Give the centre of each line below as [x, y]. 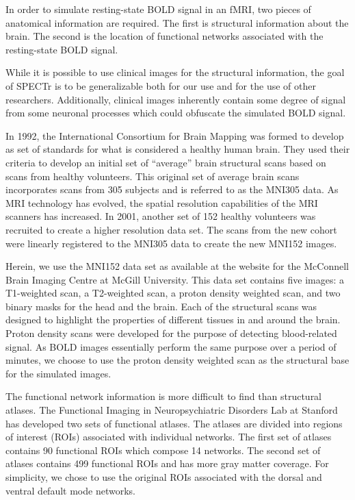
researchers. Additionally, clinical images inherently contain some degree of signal [176, 99]
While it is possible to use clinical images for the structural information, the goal [175, 72]
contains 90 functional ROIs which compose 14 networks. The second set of [163, 450]
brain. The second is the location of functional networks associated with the [165, 36]
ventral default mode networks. [70, 490]
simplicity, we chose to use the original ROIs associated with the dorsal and [164, 477]
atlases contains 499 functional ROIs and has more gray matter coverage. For [167, 463]
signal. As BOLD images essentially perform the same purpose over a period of [171, 346]
